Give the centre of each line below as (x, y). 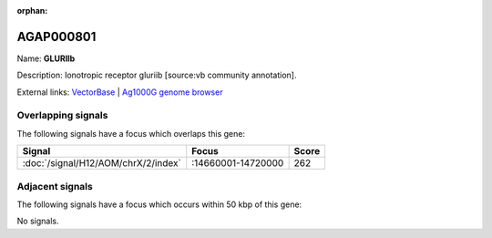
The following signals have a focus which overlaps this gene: (131, 133)
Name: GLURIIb (46, 58)
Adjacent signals (55, 186)
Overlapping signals (62, 116)
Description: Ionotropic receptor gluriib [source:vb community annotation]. (157, 75)
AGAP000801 (56, 36)
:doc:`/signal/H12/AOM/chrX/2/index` (102, 163)
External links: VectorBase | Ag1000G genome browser (120, 92)
